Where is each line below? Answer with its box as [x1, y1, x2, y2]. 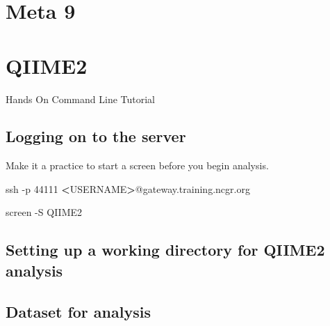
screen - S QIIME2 [6, 205, 83, 219]
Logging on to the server [6, 125, 186, 147]
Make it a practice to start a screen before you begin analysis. [6, 158, 269, 173]
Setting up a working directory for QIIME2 [6, 239, 325, 261]
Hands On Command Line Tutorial [6, 91, 155, 106]
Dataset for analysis [6, 300, 151, 322]
